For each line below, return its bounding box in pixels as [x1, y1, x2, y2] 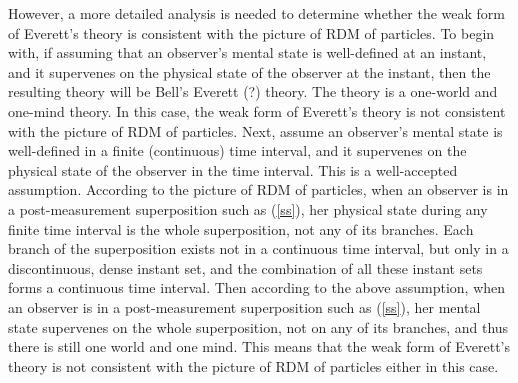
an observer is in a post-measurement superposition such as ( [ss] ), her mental [8, 296, 481, 317]
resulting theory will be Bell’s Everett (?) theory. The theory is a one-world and [8, 81, 498, 102]
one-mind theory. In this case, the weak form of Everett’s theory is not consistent [8, 100, 506, 121]
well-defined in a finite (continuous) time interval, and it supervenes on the [8, 140, 467, 161]
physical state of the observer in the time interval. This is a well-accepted [8, 159, 458, 180]
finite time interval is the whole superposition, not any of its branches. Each [8, 218, 474, 239]
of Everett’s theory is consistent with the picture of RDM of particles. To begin [8, 22, 495, 43]
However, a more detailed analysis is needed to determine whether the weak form [8, 3, 505, 23]
